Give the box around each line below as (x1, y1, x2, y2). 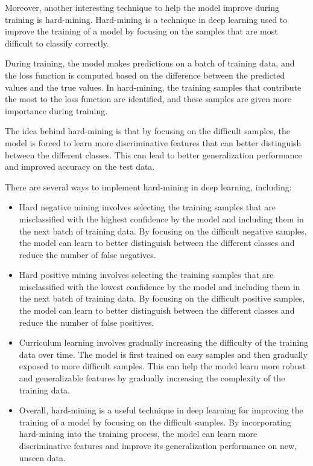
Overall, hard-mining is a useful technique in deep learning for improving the (19, 404, 303, 416)
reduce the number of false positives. (19, 316, 154, 328)
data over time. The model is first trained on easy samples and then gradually (19, 348, 308, 360)
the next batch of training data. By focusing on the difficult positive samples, (19, 292, 305, 305)
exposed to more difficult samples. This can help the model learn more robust (19, 360, 306, 372)
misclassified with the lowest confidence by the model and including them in (19, 280, 300, 293)
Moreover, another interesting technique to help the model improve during (5, 1, 279, 13)
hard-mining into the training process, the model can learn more (19, 427, 258, 440)
